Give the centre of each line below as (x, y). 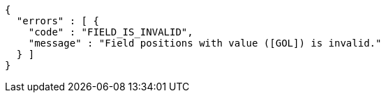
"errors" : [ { (58, 21)
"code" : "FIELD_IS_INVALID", (111, 32)
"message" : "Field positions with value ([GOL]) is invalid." (205, 43)
